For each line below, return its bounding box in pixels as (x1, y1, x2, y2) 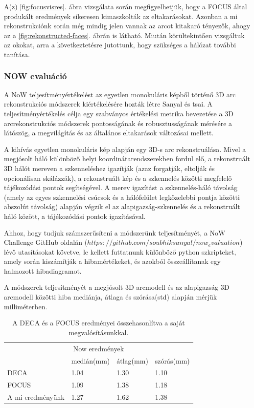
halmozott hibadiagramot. (4, 265, 82, 276)
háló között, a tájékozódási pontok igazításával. (4, 211, 146, 221)
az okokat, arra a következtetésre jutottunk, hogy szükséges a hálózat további (4, 40, 236, 50)
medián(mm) (71, 355, 110, 365)
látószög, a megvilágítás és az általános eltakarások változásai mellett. (4, 128, 214, 138)
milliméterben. (4, 301, 47, 311)
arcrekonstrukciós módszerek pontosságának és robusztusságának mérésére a (4, 118, 232, 128)
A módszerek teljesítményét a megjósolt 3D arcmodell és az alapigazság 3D (4, 282, 230, 292)
